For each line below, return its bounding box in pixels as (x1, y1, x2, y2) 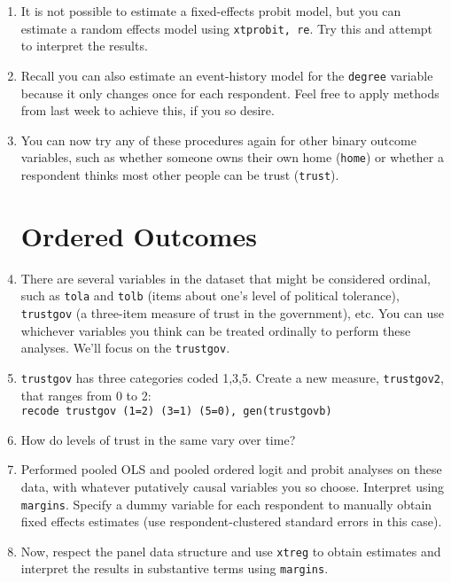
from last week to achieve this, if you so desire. (20, 101, 275, 120)
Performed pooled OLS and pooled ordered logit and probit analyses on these (20, 460, 442, 478)
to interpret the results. (20, 36, 148, 55)
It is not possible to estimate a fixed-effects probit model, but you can (20, 2, 401, 19)
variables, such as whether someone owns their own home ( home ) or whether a (20, 148, 444, 167)
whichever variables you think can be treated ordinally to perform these (20, 321, 411, 339)
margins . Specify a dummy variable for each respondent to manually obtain (20, 494, 432, 513)
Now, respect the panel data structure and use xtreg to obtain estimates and (20, 541, 441, 560)
